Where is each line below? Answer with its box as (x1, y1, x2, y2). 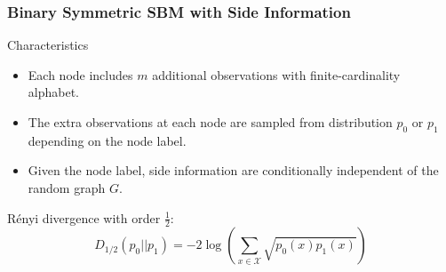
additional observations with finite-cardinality (152, 65, 401, 84)
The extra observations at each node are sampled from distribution (28, 113, 393, 131)
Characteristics (7, 36, 89, 54)
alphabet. (28, 83, 79, 101)
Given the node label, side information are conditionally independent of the (28, 161, 439, 180)
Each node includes (28, 65, 133, 84)
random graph (28, 178, 106, 196)
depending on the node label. (28, 131, 187, 149)
